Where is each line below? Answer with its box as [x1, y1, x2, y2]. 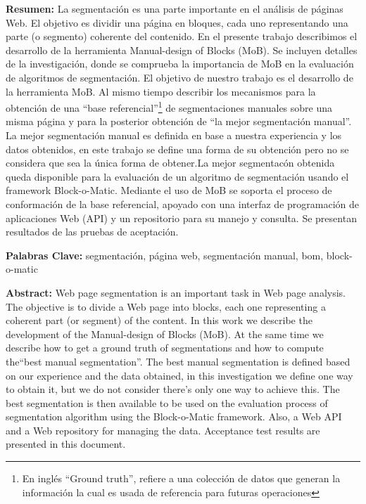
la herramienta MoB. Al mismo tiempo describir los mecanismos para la [6, 84, 316, 98]
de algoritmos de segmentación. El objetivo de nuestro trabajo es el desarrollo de [6, 70, 353, 84]
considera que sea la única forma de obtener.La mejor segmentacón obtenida [6, 155, 335, 170]
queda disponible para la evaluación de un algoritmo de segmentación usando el [6, 169, 349, 183]
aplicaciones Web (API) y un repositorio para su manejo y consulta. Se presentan [6, 210, 357, 225]
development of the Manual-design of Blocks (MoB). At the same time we [6, 326, 324, 341]
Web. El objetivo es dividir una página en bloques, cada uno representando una [6, 15, 348, 30]
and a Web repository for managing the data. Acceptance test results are [6, 422, 320, 437]
